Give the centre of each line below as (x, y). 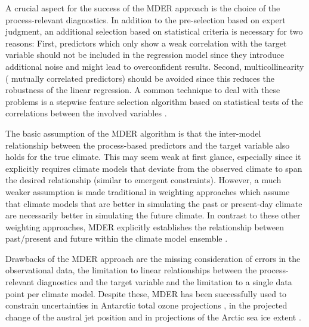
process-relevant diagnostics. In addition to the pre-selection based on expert (146, 19)
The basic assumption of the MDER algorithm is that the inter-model (133, 133)
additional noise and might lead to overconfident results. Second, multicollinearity (155, 66)
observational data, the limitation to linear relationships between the (131, 270)
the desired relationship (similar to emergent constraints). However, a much (143, 180)
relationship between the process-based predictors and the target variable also (148, 145)
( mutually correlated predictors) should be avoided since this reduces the (140, 78)
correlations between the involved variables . (86, 113)
